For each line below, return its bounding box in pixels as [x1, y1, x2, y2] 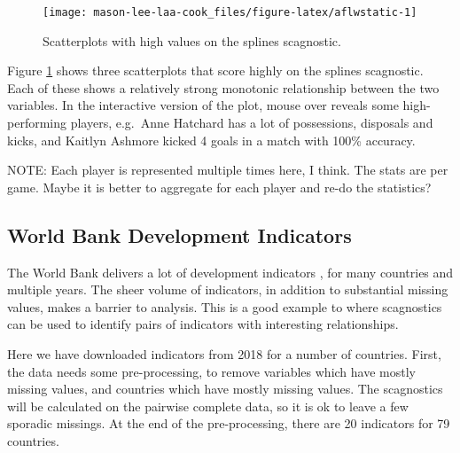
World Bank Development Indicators [7, 221, 352, 248]
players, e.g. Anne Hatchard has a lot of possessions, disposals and [70, 113, 433, 132]
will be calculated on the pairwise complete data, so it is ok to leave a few [7, 396, 409, 415]
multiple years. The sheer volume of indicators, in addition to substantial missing [7, 280, 448, 299]
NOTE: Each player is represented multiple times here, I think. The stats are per [7, 160, 448, 179]
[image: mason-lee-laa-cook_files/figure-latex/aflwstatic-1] [43, 6, 417, 19]
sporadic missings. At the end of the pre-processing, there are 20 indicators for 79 [7, 414, 450, 433]
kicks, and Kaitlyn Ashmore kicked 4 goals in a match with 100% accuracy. [7, 130, 416, 149]
